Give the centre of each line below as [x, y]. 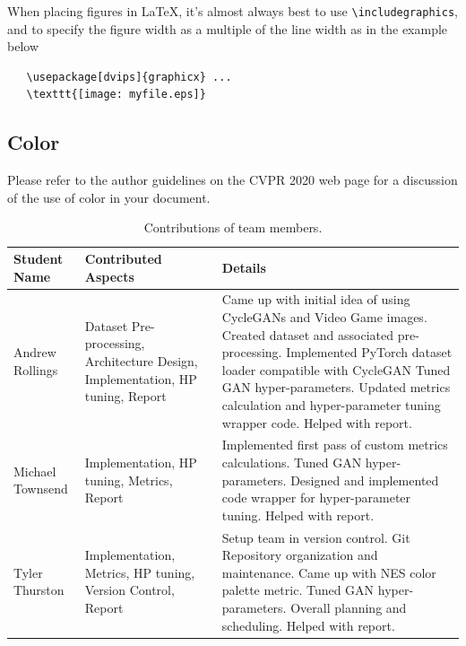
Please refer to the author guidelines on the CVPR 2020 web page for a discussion [233, 180]
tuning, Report [125, 396]
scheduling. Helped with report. [308, 625]
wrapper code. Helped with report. [317, 422]
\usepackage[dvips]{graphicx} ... [129, 77]
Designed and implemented [365, 480]
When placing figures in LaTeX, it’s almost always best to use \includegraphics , [233, 11]
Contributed [123, 259]
